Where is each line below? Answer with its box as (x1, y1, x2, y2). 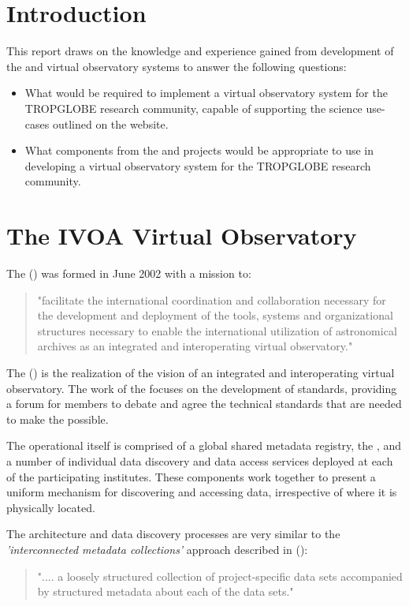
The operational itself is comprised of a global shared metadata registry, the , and (6, 437, 402, 454)
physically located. (6, 499, 95, 515)
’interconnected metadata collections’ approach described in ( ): (6, 541, 308, 557)
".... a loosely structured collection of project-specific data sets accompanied (37, 567, 403, 584)
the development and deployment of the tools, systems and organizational (37, 307, 393, 324)
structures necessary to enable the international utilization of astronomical (37, 322, 397, 339)
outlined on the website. (52, 115, 169, 132)
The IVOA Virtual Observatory (6, 219, 357, 252)
